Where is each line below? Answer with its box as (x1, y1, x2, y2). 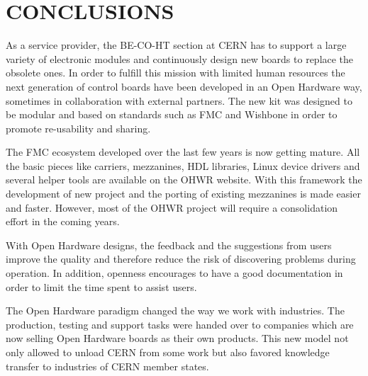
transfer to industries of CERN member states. (6, 358, 209, 373)
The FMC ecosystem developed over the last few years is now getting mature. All (6, 144, 360, 159)
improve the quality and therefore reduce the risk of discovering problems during (6, 251, 356, 266)
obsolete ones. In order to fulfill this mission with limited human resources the (6, 65, 345, 80)
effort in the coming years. (6, 214, 120, 229)
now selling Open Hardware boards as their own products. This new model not (6, 331, 349, 346)
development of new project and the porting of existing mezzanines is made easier (6, 186, 361, 201)
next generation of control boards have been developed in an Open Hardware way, (6, 79, 362, 93)
